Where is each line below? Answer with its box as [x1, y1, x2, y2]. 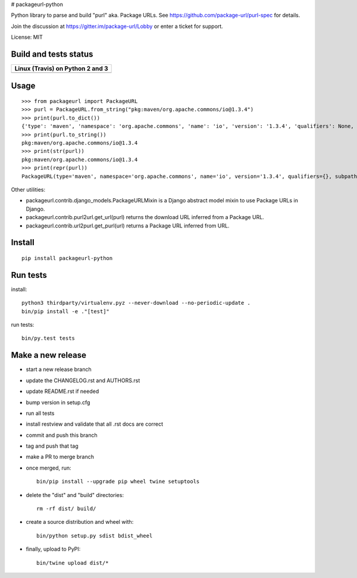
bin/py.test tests [21, 335, 76, 342]
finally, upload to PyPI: [26, 545, 81, 553]
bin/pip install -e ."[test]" [21, 308, 110, 315]
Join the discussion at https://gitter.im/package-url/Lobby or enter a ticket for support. [11, 23, 223, 30]
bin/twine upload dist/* [36, 560, 109, 566]
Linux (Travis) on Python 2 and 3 [14, 64, 108, 73]
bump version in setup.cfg [26, 399, 90, 406]
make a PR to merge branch [26, 453, 95, 461]
